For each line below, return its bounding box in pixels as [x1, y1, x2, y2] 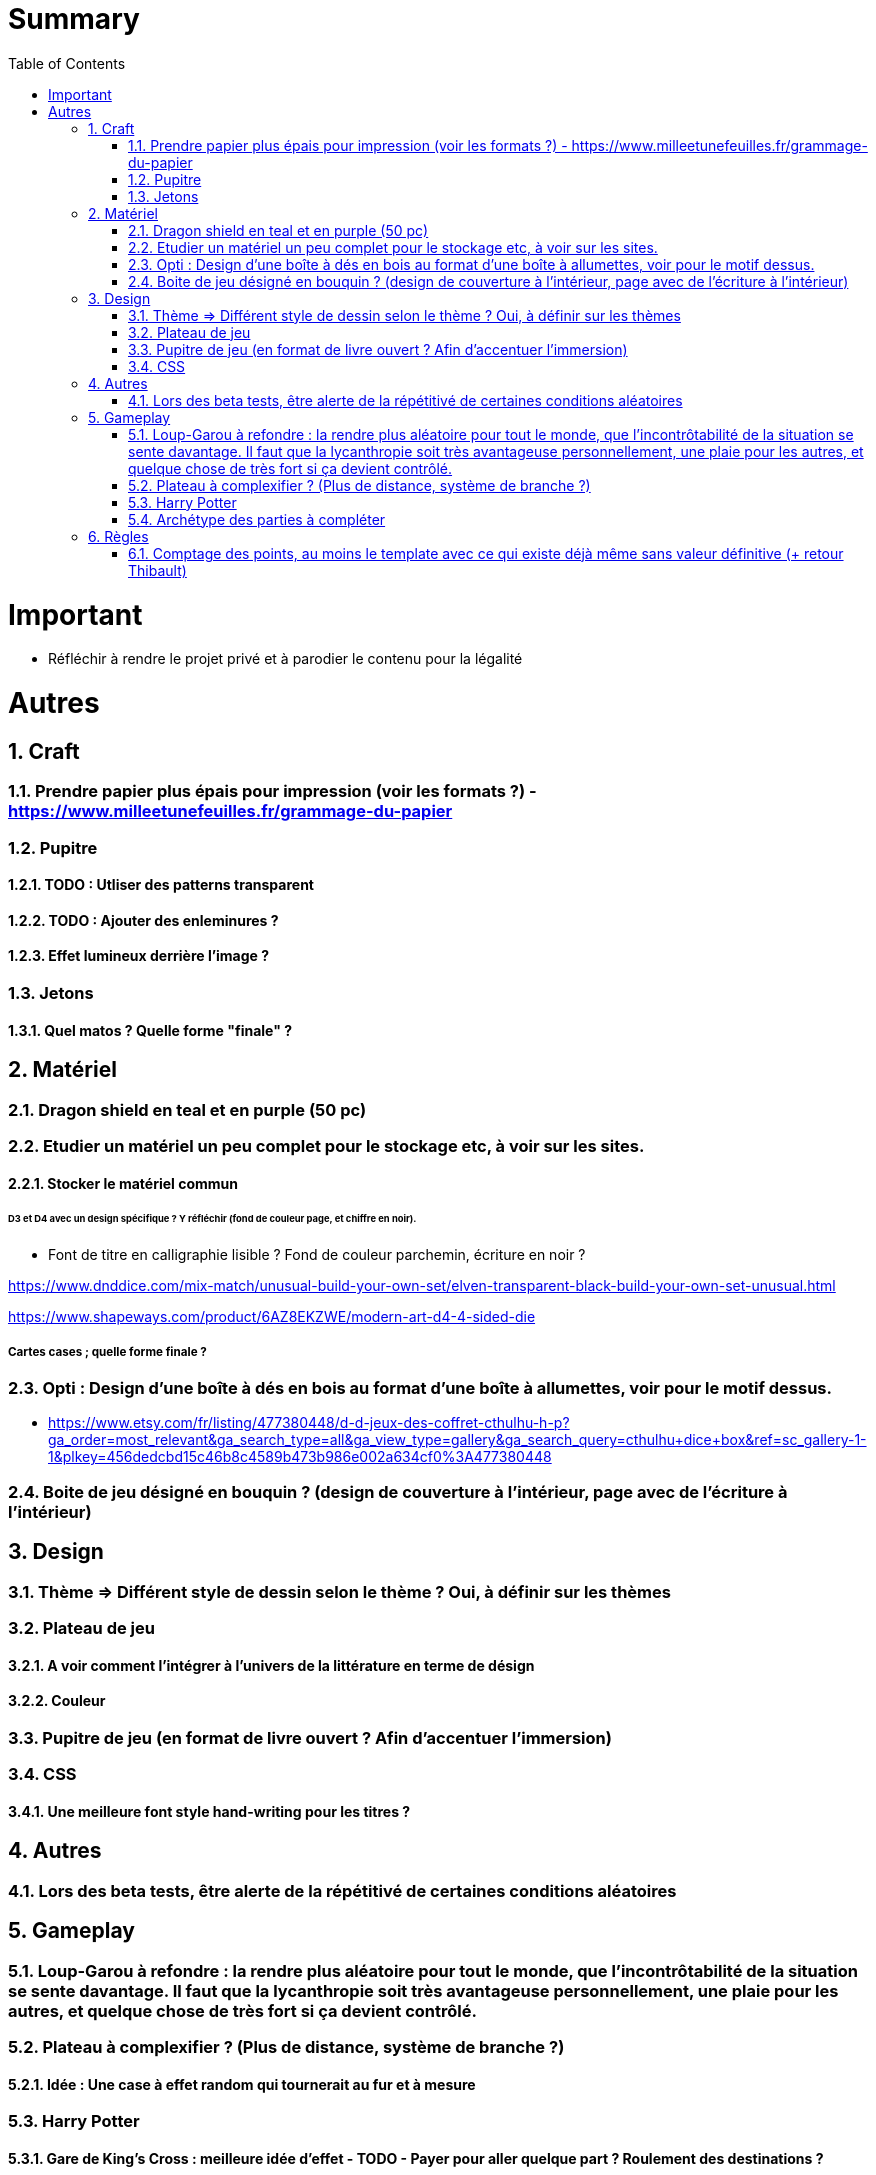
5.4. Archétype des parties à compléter [128, 510, 386, 528]
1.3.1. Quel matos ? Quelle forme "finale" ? [8, 1021, 293, 1039]
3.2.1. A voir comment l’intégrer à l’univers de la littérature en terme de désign [8, 1656, 535, 1674]
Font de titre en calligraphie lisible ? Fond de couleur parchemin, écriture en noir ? [48, 1246, 586, 1264]
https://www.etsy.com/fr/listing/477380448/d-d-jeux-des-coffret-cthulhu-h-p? [48, 1414, 570, 1432]
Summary [8, 2, 140, 36]
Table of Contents [8, 54, 126, 72]
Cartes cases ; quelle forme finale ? [8, 1344, 207, 1359]
